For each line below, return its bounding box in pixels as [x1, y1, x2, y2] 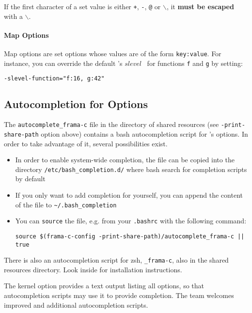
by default [15, 173, 46, 184]
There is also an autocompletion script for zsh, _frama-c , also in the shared [4, 255, 229, 265]
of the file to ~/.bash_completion [15, 199, 117, 209]
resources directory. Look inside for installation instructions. [4, 264, 182, 274]
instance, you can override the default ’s [4, 58, 123, 68]
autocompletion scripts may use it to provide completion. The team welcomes [4, 290, 234, 300]
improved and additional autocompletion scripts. [4, 299, 148, 310]
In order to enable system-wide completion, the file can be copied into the [15, 155, 235, 165]
